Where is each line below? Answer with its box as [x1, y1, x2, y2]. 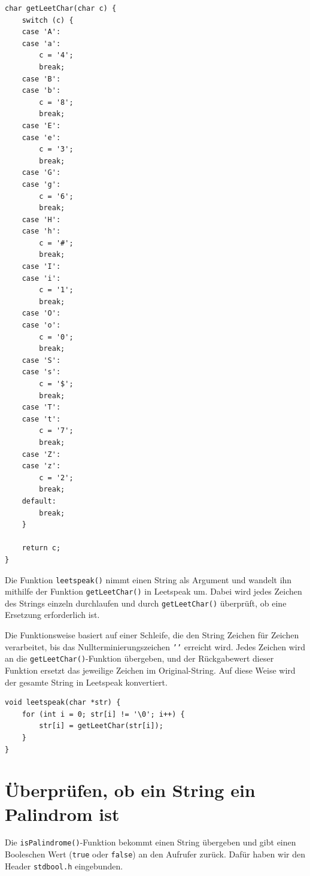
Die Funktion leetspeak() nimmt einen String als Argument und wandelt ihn [5, 573, 292, 586]
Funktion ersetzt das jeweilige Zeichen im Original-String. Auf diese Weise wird [5, 663, 296, 676]
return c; [22, 544, 61, 553]
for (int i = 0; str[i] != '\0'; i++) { [22, 710, 185, 719]
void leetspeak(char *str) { [5, 698, 121, 707]
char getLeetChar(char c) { [5, 4, 117, 13]
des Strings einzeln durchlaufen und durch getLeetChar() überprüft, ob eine [5, 596, 287, 609]
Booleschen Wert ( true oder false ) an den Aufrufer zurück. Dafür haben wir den [5, 848, 305, 860]
